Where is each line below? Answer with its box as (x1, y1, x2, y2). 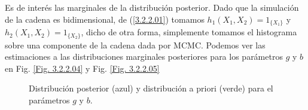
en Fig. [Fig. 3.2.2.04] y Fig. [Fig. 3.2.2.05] (5, 62, 160, 74)
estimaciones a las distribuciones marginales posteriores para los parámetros (5, 50, 283, 63)
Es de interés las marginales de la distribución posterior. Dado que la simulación (5, 1, 299, 13)
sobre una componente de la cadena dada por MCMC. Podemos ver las (5, 38, 266, 51)
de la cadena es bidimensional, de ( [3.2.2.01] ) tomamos (5, 13, 205, 25)
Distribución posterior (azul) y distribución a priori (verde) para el (29, 82, 273, 94)
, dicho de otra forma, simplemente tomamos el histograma (81, 26, 297, 38)
